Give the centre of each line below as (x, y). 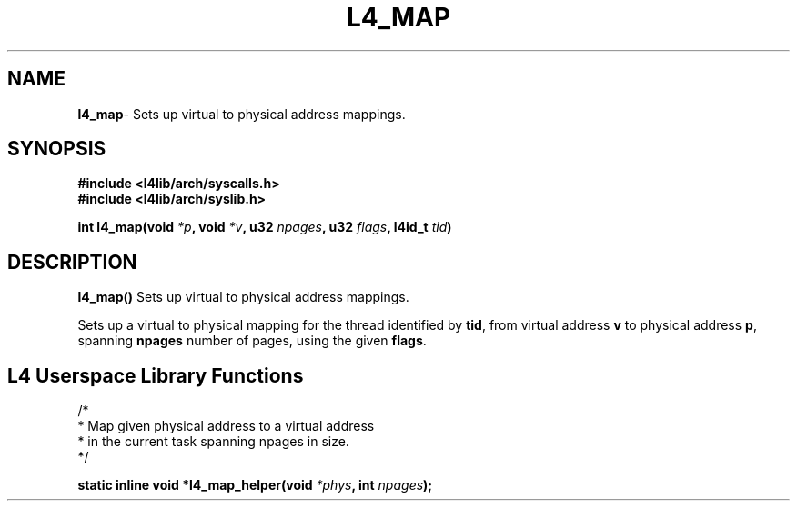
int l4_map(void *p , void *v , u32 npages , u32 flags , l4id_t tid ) (265, 227)
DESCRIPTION (72, 262)
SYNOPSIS (57, 149)
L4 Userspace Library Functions (156, 375)
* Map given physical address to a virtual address (226, 426)
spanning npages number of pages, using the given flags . (252, 341)
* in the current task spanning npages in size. (213, 442)
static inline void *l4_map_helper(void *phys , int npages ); (255, 485)
